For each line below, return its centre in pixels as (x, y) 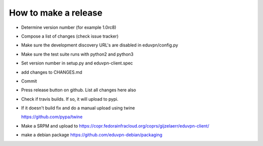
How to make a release (56, 13)
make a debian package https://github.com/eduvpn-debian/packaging (92, 135)
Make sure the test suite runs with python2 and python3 (77, 54)
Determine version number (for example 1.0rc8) (69, 27)
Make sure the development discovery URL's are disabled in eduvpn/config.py (100, 45)
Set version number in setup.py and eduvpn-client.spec (77, 63)
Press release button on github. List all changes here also (79, 90)
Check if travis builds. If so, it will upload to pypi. (70, 99)
